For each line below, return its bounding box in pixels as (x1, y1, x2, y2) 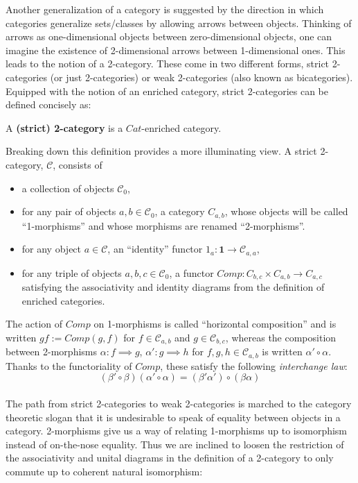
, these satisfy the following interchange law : (160, 358, 348, 373)
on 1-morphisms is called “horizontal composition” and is (93, 316, 337, 331)
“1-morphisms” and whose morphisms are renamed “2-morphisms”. (21, 218, 305, 232)
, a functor (169, 265, 214, 280)
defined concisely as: (6, 97, 91, 112)
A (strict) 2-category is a (6, 120, 123, 135)
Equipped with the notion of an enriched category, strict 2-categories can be (6, 83, 329, 98)
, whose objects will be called (224, 204, 348, 219)
